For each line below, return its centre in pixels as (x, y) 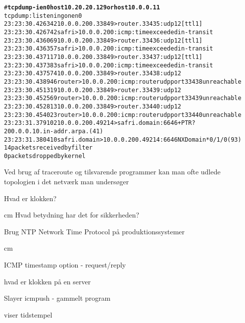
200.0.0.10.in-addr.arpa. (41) (54, 131)
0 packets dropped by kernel (45, 156)
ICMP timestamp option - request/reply (65, 265)
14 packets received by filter (49, 148)
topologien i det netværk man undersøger (67, 182)
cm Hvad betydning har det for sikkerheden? (72, 215)
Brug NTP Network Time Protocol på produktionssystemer (95, 231)
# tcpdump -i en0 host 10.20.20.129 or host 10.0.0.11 (82, 7)
